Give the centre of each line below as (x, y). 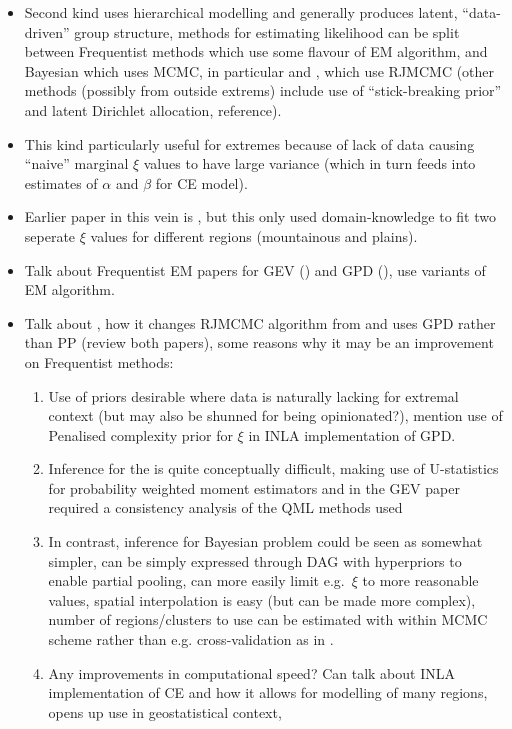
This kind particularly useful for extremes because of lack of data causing (249, 143)
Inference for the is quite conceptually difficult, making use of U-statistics (273, 468)
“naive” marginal (76, 163)
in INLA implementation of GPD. (352, 434)
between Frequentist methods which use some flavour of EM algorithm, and (256, 51)
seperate (50, 235)
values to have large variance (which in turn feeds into (309, 163)
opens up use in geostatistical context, (165, 711)
